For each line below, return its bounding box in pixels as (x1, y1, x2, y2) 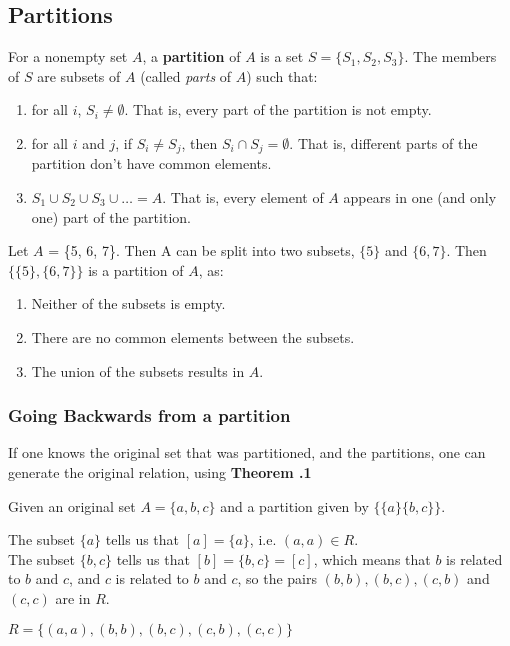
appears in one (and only (343, 187, 497, 208)
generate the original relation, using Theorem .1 (8, 462, 312, 482)
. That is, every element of (162, 187, 324, 208)
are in (55, 587, 91, 608)
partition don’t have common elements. (31, 153, 272, 174)
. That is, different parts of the (289, 132, 478, 153)
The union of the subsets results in (31, 360, 245, 381)
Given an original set (8, 495, 136, 516)
